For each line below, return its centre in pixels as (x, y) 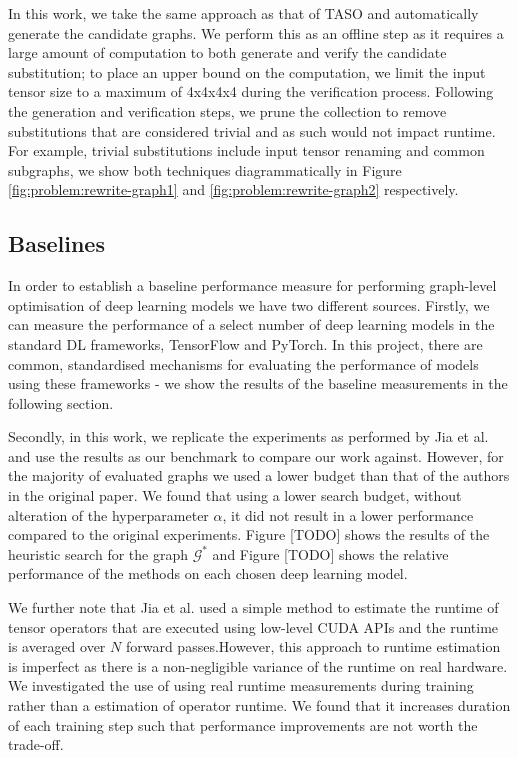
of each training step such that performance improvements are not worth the (243, 724)
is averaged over (57, 646)
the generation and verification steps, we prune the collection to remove (227, 110)
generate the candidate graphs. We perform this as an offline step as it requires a (256, 32)
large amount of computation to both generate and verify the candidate (227, 52)
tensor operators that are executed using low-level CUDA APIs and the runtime (253, 626)
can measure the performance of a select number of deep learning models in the (251, 324)
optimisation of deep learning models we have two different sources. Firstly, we (249, 304)
